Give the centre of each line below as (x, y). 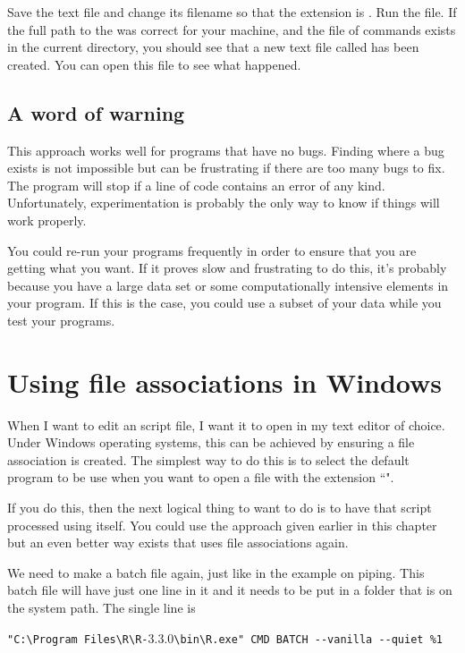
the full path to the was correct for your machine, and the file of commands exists (232, 29)
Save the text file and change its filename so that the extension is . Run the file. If (232, 12)
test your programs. (61, 320)
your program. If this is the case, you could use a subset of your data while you (224, 303)
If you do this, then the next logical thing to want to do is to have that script (220, 508)
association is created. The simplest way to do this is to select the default (208, 459)
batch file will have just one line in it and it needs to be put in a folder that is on (230, 590)
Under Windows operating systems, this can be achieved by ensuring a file (211, 442)
